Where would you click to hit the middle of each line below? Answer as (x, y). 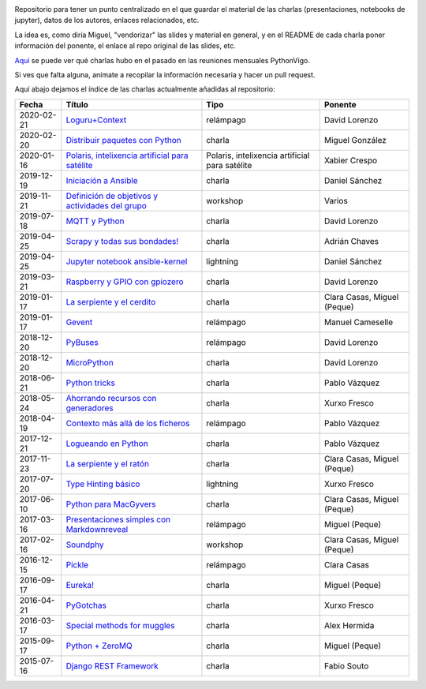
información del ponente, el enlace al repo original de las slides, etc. (125, 46)
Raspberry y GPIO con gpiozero (125, 282)
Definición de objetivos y (112, 196)
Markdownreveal (97, 529)
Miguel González (355, 140)
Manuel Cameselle (359, 322)
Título (77, 104)
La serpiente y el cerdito (111, 301)
